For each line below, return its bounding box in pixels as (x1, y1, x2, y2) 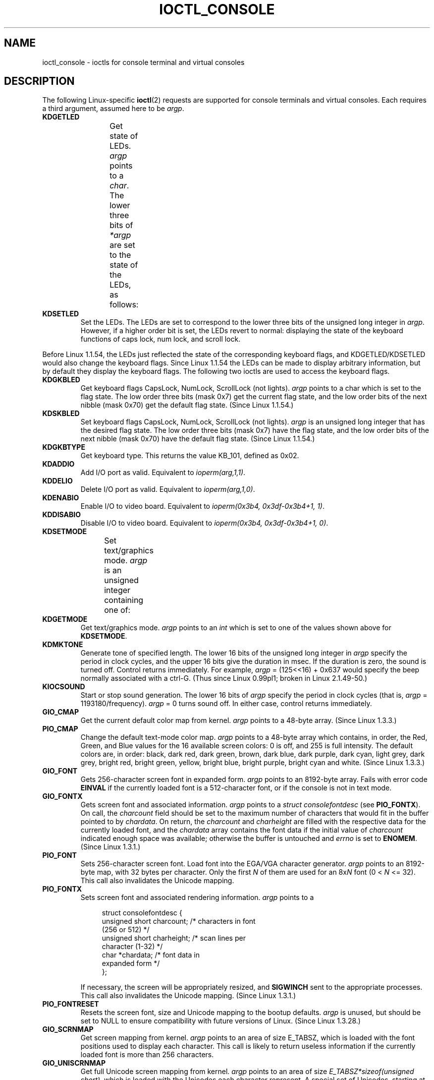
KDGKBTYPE (42, 443, 85, 452)
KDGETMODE (42, 615, 88, 624)
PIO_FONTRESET (42, 1000, 99, 1009)
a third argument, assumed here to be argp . (42, 104, 184, 113)
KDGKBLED (42, 375, 80, 384)
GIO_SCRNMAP (42, 1025, 94, 1034)
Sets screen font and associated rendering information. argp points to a (80, 893, 314, 902)
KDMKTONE (42, 640, 83, 649)
